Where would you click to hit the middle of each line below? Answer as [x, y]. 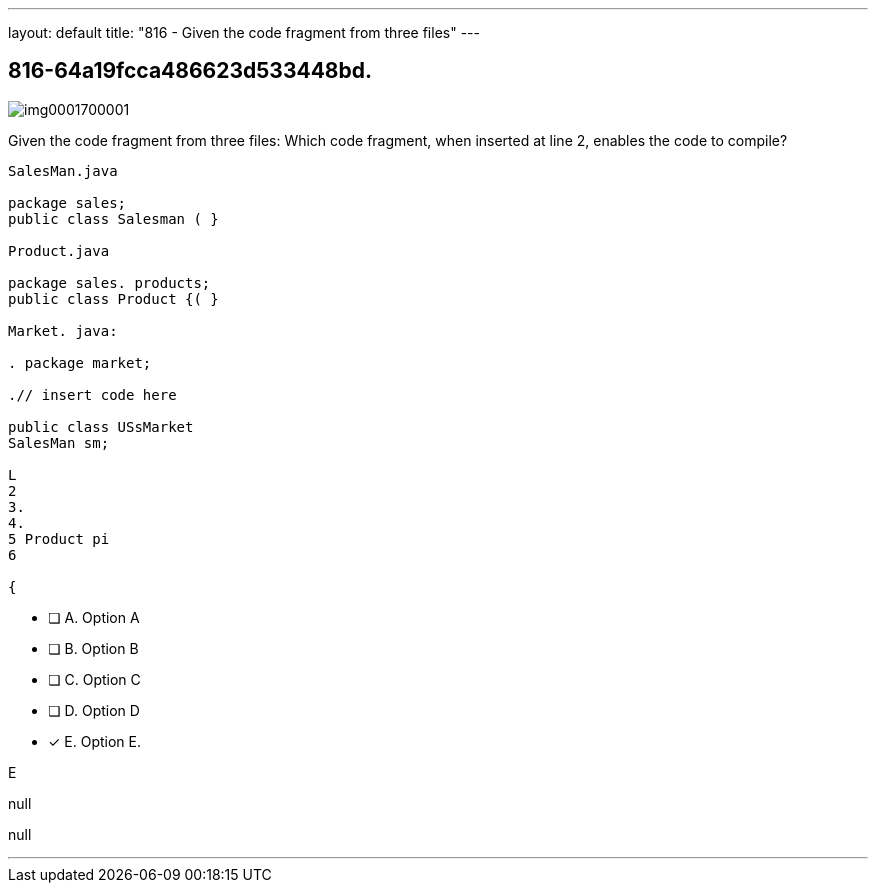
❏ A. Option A [94, 617]
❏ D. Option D [94, 710]
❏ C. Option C [94, 679]
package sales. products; [109, 282]
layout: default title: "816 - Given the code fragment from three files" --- [244, 32]
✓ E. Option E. [95, 741]
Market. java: [63, 330]
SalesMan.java [63, 170]
